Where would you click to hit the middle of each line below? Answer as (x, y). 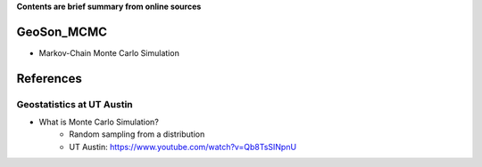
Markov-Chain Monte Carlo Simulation (109, 52)
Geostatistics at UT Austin (75, 104)
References (49, 79)
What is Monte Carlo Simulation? (99, 122)
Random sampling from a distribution (137, 134)
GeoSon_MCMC (62, 32)
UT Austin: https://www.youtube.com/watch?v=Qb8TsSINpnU (183, 147)
